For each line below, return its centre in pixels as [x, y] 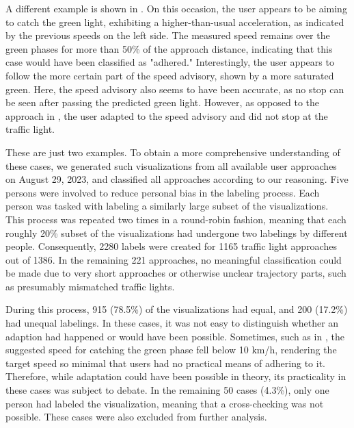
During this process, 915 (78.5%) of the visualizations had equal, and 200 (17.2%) [177, 309]
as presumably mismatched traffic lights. [90, 286]
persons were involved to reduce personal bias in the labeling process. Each [163, 192]
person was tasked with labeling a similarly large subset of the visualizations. [167, 206]
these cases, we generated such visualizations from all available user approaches [171, 165]
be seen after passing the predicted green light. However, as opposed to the [163, 102]
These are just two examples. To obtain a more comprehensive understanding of [173, 152]
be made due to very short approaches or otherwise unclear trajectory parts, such [176, 273]
